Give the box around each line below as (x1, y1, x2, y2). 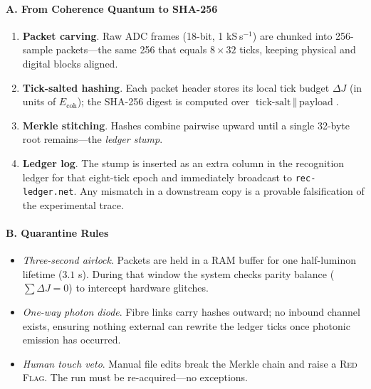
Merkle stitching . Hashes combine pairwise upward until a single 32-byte (22, 117, 350, 132)
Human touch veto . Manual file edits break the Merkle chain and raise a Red (22, 356, 357, 371)
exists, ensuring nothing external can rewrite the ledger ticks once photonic (22, 318, 350, 333)
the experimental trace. (22, 197, 124, 212)
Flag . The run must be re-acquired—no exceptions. (22, 370, 248, 385)
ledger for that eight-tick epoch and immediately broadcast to (22, 169, 292, 184)
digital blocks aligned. (22, 55, 118, 70)
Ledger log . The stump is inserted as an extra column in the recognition (22, 155, 345, 170)
